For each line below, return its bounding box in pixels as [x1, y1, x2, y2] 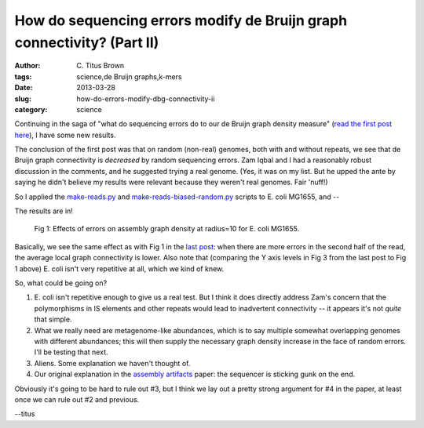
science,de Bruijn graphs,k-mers [76, 71, 182, 82]
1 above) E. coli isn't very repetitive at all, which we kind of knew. [14, 263, 225, 274]
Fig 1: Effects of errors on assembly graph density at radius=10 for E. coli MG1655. [34, 224, 300, 234]
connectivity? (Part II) [14, 34, 159, 51]
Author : [14, 61, 41, 71]
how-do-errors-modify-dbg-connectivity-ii [76, 94, 215, 103]
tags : [14, 71, 32, 82]
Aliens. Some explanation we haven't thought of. [34, 358, 191, 368]
